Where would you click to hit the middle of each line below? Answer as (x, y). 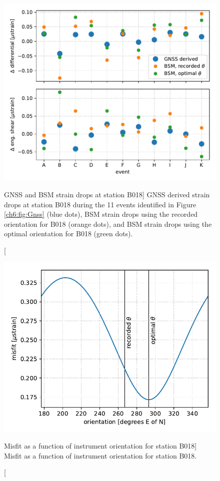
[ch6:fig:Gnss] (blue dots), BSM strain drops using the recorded (101, 214)
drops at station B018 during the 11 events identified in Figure (100, 204)
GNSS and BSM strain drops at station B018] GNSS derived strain (107, 194)
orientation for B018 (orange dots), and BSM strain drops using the (108, 224)
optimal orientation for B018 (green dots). (68, 234)
